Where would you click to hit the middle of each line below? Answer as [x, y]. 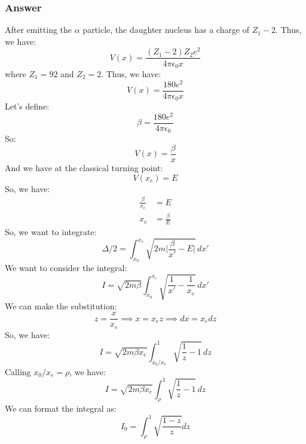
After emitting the [39, 30]
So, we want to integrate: [51, 231]
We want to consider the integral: [66, 268]
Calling [18, 371]
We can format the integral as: [61, 408]
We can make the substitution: [61, 305]
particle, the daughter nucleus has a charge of [166, 30]
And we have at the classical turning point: [84, 168]
